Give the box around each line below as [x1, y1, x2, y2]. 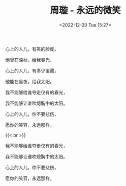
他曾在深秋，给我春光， [5, 57, 54, 63]
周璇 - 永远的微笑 [50, 5, 121, 16]
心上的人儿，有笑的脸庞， [5, 45, 59, 52]
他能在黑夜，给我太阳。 [5, 78, 54, 84]
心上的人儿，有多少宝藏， [5, 67, 59, 74]
